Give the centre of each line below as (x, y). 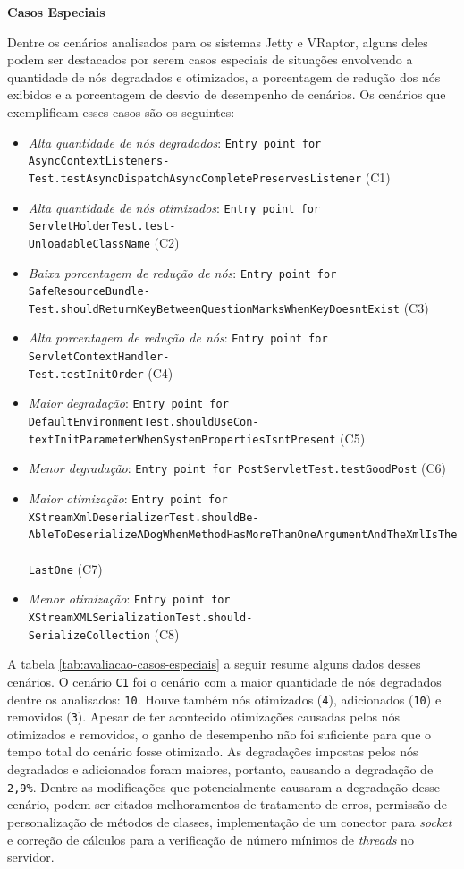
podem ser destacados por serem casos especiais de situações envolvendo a (210, 59)
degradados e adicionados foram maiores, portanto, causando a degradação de (220, 769)
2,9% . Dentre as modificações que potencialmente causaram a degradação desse (224, 786)
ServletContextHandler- (99, 357)
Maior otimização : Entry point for (128, 498)
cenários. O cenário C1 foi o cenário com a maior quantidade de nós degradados (224, 681)
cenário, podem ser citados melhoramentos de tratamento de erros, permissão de (227, 804)
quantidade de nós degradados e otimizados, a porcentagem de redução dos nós (224, 76)
